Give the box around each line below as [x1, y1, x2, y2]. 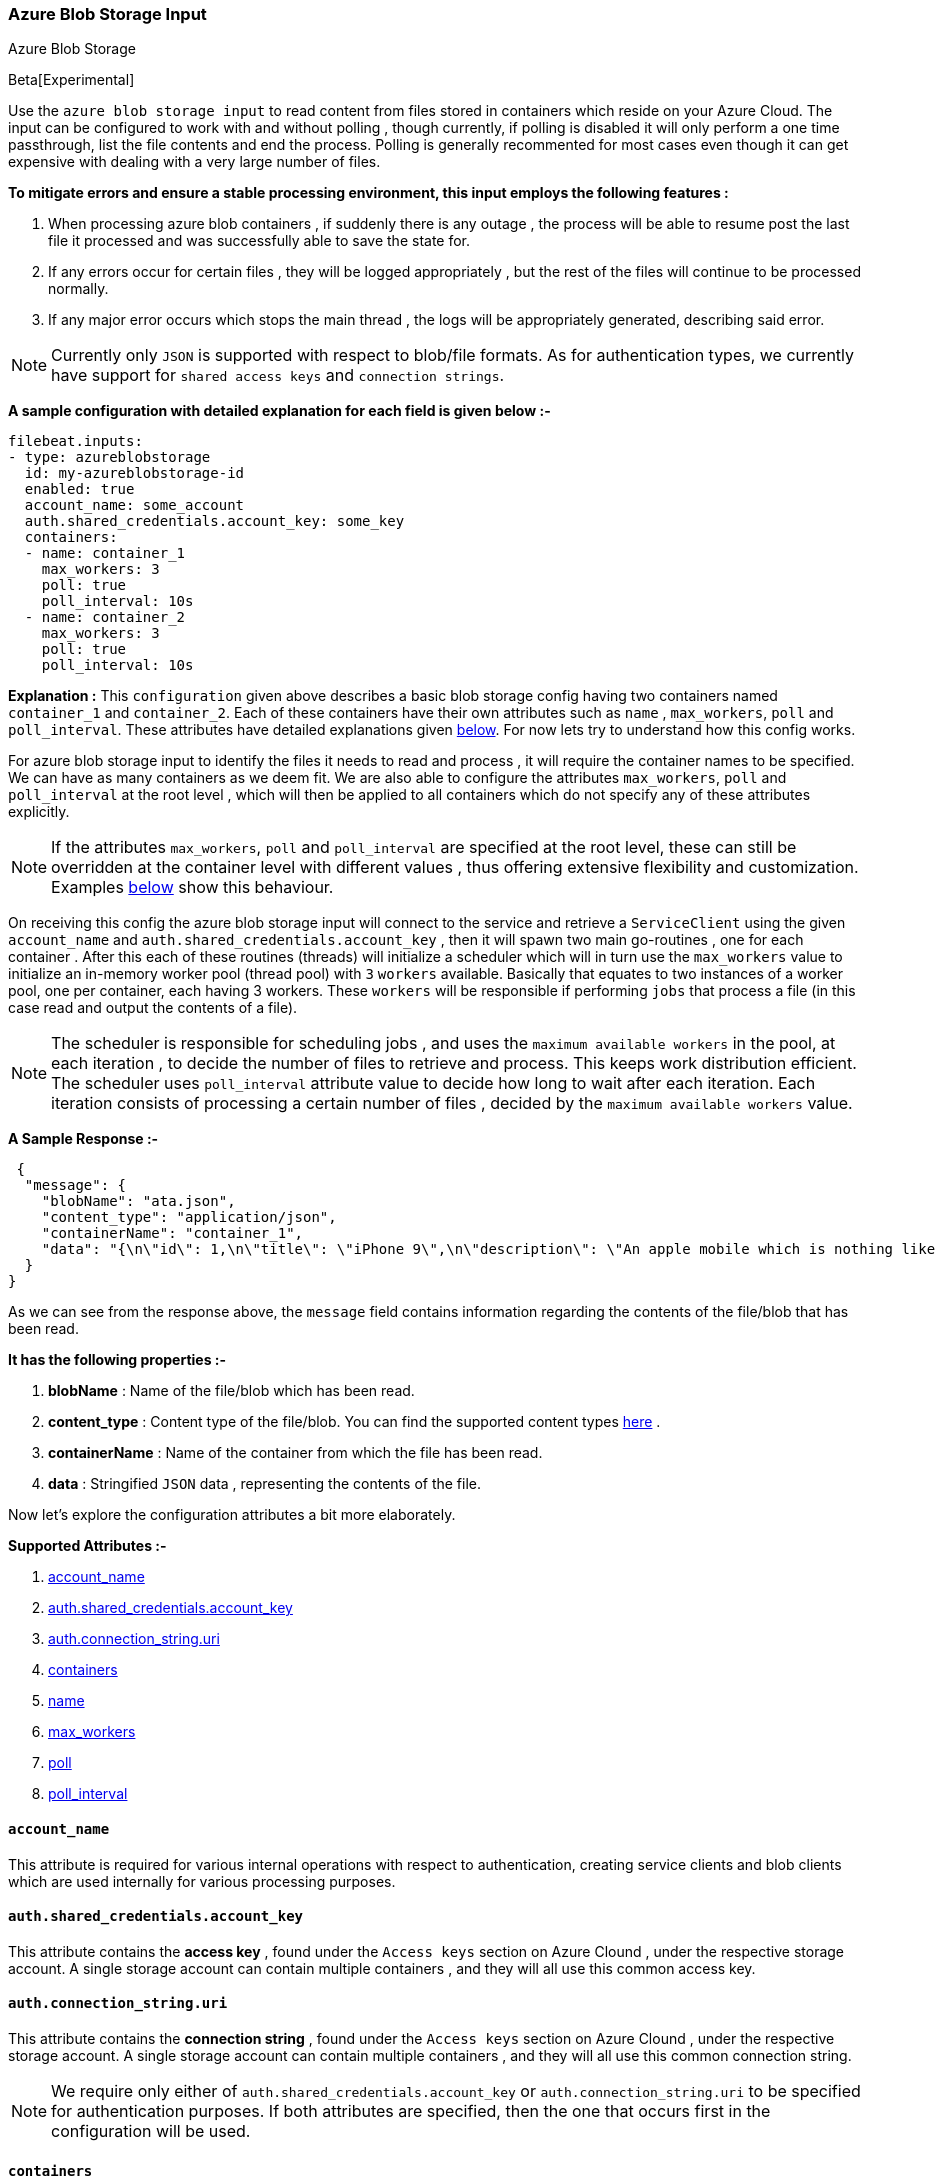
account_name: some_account [24, 497, 245, 514]
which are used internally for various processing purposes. [8, 1872, 396, 1890]
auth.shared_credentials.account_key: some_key [24, 513, 405, 530]
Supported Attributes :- [8, 1537, 167, 1555]
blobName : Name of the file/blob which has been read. [48, 1382, 415, 1400]
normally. [48, 280, 109, 298]
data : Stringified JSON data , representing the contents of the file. [48, 1475, 482, 1493]
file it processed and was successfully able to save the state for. [48, 232, 471, 250]
